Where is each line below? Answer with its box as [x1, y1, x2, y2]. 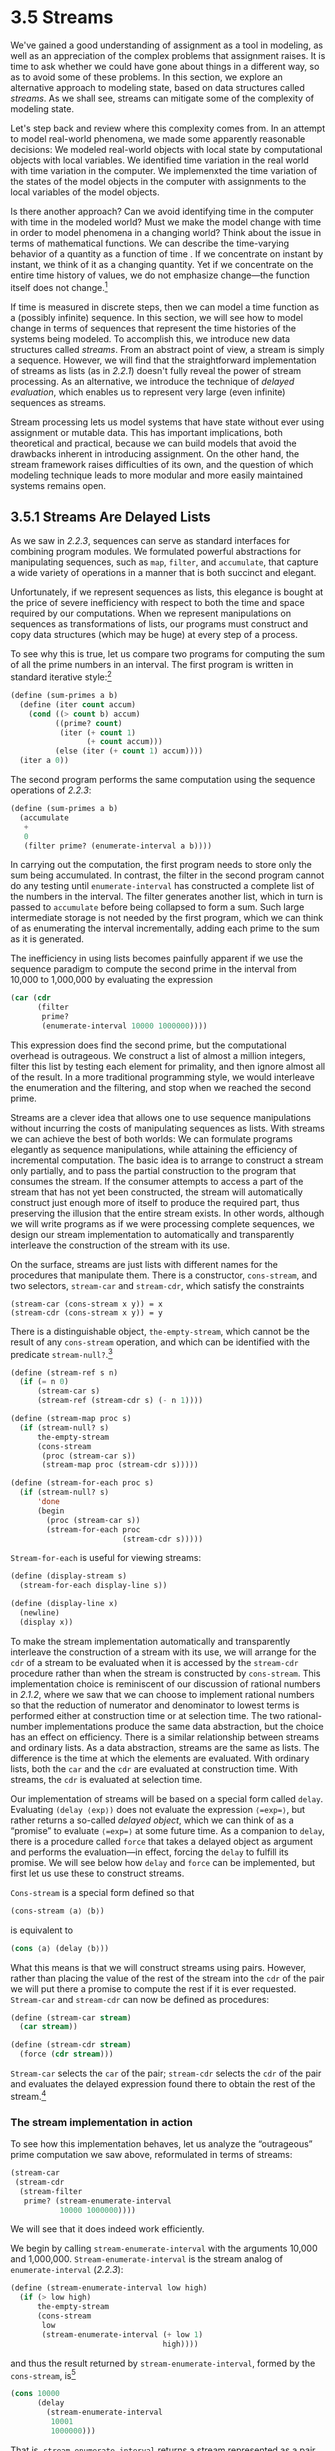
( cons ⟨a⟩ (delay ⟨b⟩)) [10, 1943, 110, 1953]
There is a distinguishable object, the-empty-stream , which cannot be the [10, 1325, 310, 1337]
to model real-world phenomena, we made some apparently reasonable [10, 132, 306, 145]
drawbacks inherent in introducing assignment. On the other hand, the [10, 447, 300, 460]
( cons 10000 [10, 2389, 60, 2399]
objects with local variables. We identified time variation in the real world [10, 154, 310, 166]
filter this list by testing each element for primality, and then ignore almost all [10, 1060, 326, 1072]
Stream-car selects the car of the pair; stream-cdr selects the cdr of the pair [10, 2067, 322, 2080]
